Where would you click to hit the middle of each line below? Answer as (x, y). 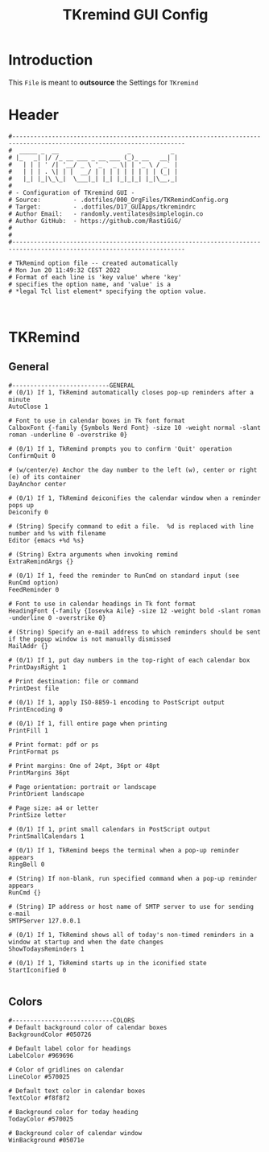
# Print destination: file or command (73, 681)
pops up (21, 505)
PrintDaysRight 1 (37, 667)
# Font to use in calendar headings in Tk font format (102, 604)
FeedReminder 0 (34, 589)
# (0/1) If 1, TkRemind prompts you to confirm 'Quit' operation (120, 448)
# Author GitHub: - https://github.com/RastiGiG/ (95, 221)
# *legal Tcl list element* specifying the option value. (108, 291)
